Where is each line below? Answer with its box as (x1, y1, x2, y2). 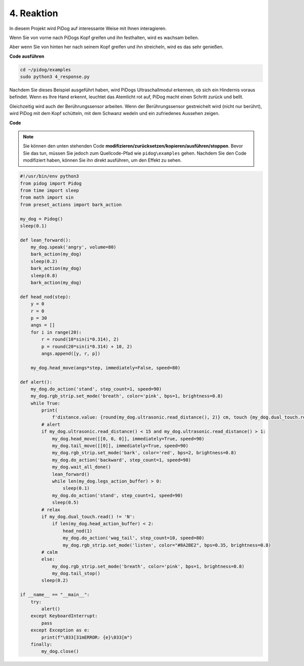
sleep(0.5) (52, 500, 80, 505)
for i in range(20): (30, 329, 82, 335)
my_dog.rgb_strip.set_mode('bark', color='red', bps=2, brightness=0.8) (52, 450, 237, 456)
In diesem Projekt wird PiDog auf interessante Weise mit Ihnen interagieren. (9, 25, 167, 31)
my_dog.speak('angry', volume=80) (30, 244, 117, 250)
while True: (30, 400, 61, 406)
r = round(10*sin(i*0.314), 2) (41, 337, 119, 342)
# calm (41, 549, 58, 555)
